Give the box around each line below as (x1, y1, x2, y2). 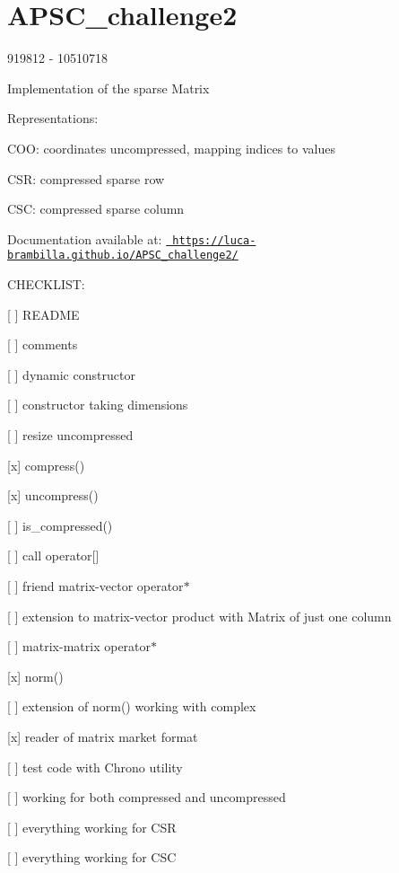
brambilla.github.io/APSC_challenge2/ (7, 249, 239, 262)
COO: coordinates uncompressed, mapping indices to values (7, 138, 336, 157)
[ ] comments (7, 335, 78, 354)
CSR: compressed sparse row (7, 169, 165, 188)
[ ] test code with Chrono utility (7, 757, 183, 776)
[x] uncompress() (7, 486, 99, 505)
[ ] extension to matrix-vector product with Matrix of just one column (7, 606, 392, 625)
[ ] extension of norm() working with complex (7, 697, 256, 716)
